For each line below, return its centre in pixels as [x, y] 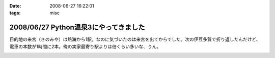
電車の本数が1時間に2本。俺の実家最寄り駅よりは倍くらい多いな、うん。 [85, 46]
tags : [15, 13]
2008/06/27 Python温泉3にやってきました [77, 27]
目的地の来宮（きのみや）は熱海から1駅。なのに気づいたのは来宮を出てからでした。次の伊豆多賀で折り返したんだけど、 [135, 39]
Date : [15, 6]
